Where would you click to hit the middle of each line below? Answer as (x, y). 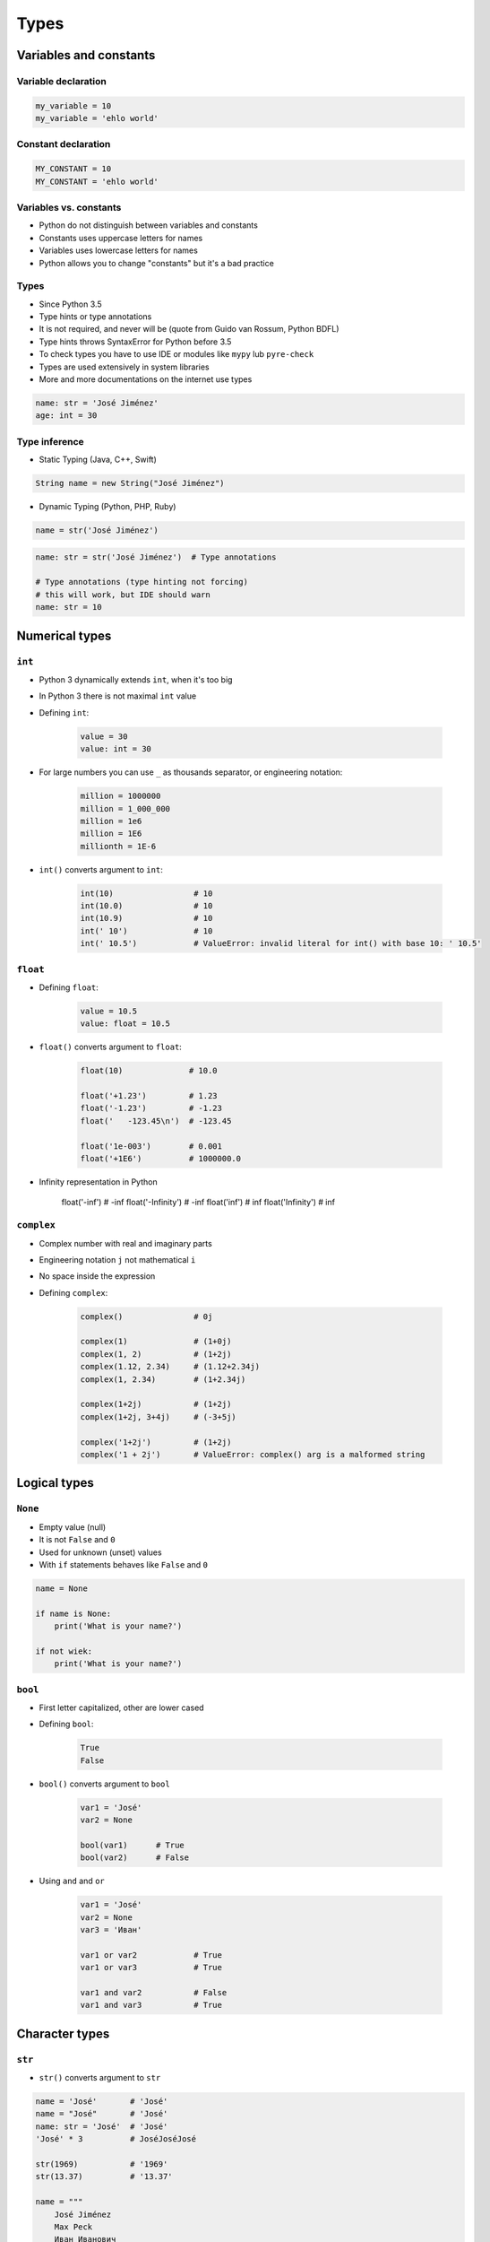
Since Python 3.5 (70, 304)
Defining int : (64, 712)
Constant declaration (64, 144)
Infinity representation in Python (98, 1182)
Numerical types (64, 635)
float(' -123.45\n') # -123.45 (156, 1121)
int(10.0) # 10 (146, 906)
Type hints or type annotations (95, 317)
